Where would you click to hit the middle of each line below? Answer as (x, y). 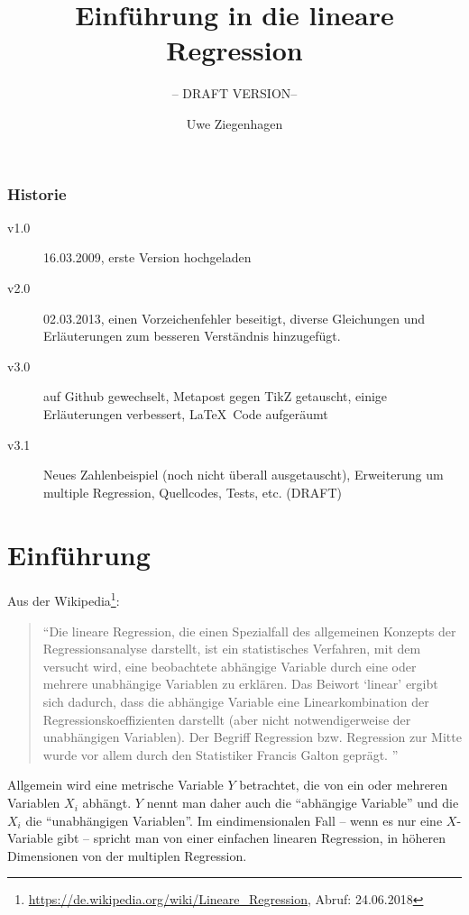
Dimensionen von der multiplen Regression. (127, 855)
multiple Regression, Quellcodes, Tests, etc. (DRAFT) (193, 492)
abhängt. (107, 803)
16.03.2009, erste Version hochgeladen (147, 257)
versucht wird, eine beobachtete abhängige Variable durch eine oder (230, 666)
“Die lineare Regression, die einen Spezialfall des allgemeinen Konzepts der (249, 631)
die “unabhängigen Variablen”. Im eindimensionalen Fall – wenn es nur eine (234, 820)
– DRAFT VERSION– (234, 93)
